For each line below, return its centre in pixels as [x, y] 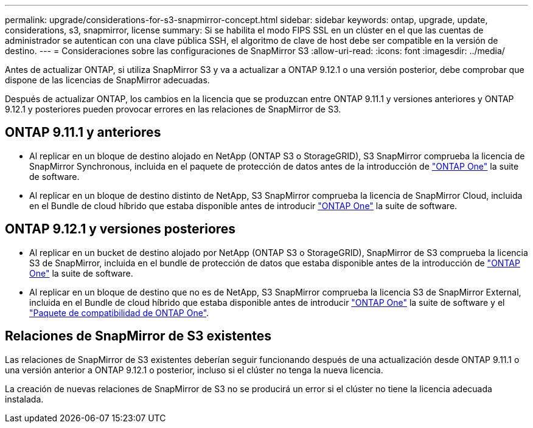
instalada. [24, 399]
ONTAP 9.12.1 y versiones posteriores [120, 229]
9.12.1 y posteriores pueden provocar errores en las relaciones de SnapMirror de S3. [173, 109]
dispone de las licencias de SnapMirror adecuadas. [107, 80]
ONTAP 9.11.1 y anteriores [83, 133]
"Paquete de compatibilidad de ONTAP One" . [119, 312]
